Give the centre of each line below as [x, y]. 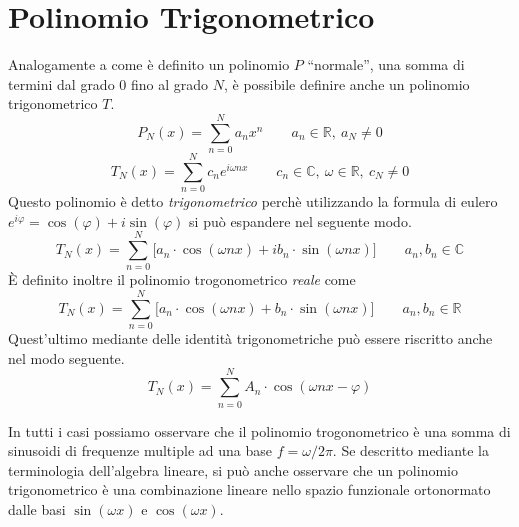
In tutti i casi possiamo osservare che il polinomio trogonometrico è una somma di [259, 430]
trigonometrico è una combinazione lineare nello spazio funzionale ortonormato [249, 489]
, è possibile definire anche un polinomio [346, 83]
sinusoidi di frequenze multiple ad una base [140, 450]
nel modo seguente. [66, 357]
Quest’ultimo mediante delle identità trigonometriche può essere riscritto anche [250, 338]
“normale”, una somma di [386, 64]
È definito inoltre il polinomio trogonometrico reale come [182, 279]
